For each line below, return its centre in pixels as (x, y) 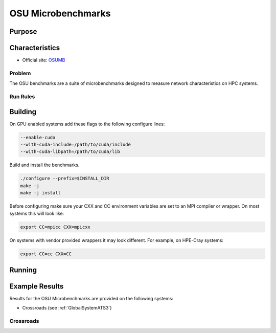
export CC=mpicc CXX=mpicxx (55, 227)
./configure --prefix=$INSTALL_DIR (65, 179)
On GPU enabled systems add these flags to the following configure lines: (87, 124)
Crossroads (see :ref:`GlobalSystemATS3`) (67, 308)
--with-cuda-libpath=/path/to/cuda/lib (70, 152)
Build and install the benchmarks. (44, 165)
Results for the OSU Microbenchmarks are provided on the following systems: (91, 299)
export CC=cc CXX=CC (46, 254)
